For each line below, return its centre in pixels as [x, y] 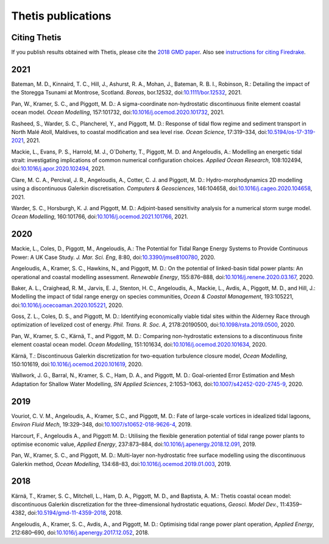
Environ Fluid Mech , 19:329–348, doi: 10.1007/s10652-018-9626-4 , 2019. [101, 425]
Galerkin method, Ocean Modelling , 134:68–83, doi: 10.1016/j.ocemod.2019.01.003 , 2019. [121, 464]
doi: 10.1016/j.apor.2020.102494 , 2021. [58, 169]
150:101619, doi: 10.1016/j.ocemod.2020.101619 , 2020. [77, 364]
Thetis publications [61, 16]
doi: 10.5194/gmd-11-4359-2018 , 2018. [75, 513]
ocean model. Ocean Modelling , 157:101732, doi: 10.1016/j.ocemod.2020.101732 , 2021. [118, 112]
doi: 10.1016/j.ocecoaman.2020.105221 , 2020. [67, 305]
